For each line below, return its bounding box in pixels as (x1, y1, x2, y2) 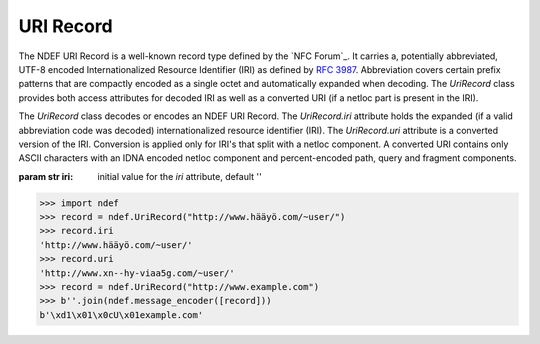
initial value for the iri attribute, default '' (97, 170, 262, 182)
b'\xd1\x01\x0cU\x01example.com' (39, 309, 204, 320)
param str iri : (18, 170, 74, 182)
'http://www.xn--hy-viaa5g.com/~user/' (39, 267, 235, 279)
